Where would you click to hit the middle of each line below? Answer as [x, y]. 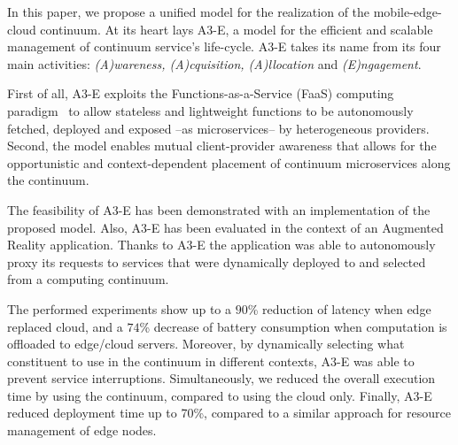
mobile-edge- [408, 12]
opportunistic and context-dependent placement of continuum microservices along [229, 162]
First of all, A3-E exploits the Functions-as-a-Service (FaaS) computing [201, 93]
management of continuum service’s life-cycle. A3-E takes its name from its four [224, 46]
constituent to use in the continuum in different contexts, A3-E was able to [211, 361]
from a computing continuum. [88, 279]
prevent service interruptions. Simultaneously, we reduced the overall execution [221, 378]
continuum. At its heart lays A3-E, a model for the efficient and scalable [237, 29]
